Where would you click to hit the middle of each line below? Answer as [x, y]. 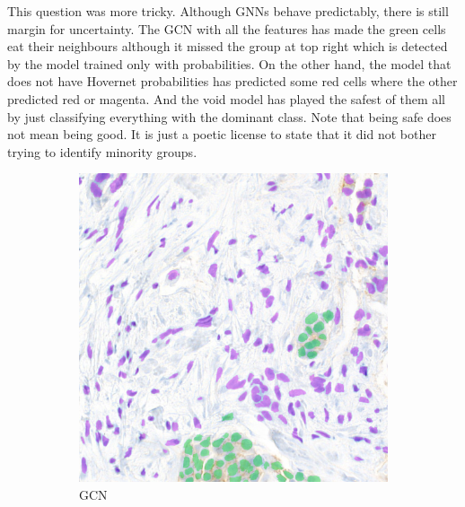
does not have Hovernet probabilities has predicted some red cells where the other [232, 81]
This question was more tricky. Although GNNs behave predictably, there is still [228, 11]
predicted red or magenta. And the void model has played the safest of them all [226, 98]
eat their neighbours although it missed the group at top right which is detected [228, 46]
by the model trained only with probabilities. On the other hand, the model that [229, 63]
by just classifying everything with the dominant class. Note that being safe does [229, 116]
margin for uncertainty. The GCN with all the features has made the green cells [227, 28]
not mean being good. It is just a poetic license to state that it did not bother [222, 134]
